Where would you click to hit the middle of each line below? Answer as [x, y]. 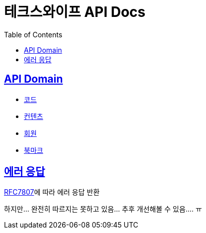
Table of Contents [33, 34]
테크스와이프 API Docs [75, 12]
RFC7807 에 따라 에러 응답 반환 [52, 192]
